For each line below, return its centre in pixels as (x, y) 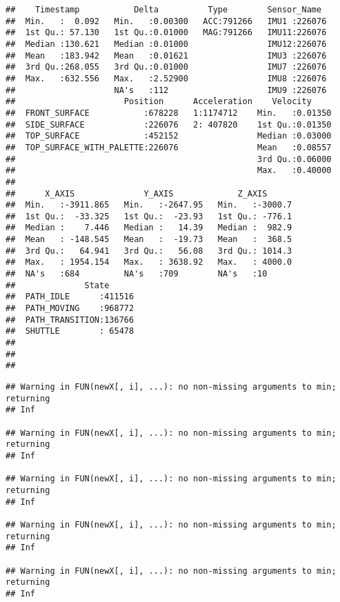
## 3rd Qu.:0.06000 (169, 159)
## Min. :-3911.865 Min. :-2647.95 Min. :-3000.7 (149, 205)
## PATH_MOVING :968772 (70, 309)
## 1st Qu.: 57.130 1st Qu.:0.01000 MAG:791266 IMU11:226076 (166, 33)
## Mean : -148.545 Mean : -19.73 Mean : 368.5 (149, 240)
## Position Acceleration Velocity (159, 102)
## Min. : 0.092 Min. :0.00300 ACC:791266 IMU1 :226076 (166, 21)
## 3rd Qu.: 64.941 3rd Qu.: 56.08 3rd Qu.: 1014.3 (149, 251)
